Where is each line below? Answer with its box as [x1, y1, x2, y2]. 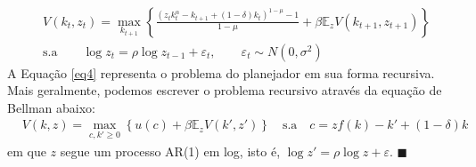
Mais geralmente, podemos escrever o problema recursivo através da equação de [7, 81, 442, 99]
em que [7, 141, 46, 160]
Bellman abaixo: [7, 98, 95, 116]
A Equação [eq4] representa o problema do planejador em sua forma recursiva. [7, 63, 435, 82]
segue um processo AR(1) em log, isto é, [60, 141, 281, 160]
